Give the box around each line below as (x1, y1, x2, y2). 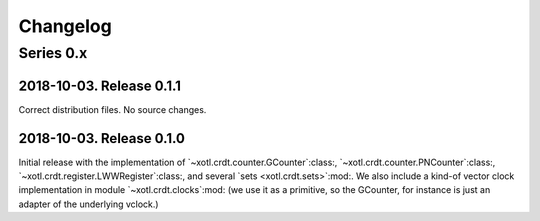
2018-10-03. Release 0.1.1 (18, 77, 182, 94)
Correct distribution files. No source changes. (18, 103, 207, 115)
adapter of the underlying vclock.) (18, 198, 159, 210)
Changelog (18, 15, 112, 37)
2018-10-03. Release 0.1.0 (18, 130, 185, 147)
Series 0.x (18, 44, 88, 62)
